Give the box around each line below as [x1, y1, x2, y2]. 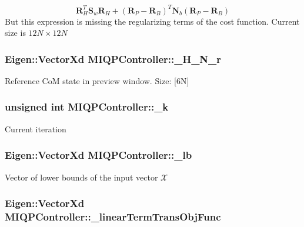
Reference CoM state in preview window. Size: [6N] [5, 74, 189, 86]
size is [5, 26, 26, 39]
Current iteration [5, 122, 66, 135]
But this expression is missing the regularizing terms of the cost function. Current [5, 15, 300, 27]
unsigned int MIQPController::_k [5, 99, 169, 114]
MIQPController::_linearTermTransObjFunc [5, 209, 221, 223]
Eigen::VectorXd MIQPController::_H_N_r [5, 51, 222, 66]
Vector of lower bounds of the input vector [5, 171, 158, 183]
